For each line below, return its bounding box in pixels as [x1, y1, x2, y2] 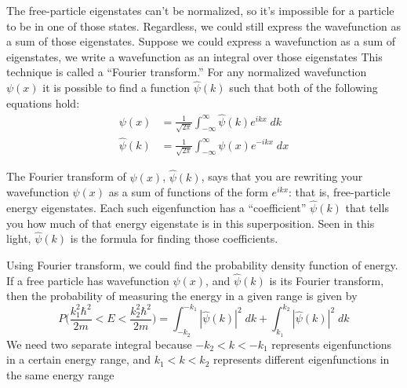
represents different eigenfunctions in [213, 351, 390, 368]
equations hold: [6, 94, 80, 111]
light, [6, 230, 31, 247]
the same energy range [6, 366, 114, 383]
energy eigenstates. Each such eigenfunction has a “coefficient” [6, 199, 307, 215]
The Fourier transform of [6, 168, 126, 185]
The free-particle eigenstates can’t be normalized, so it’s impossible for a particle [6, 2, 394, 18]
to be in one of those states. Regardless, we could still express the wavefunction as [6, 17, 401, 34]
